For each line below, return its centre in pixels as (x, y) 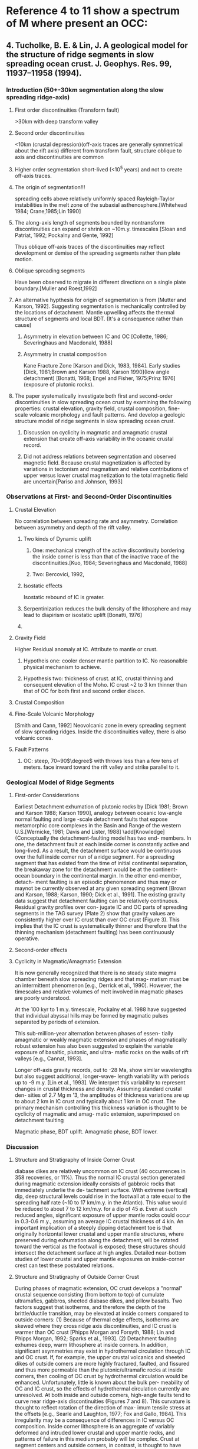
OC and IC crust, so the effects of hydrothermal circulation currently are (102, 1389)
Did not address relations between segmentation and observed (100, 456)
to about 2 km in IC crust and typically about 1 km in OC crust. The (95, 1102)
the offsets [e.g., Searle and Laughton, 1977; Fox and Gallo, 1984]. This (100, 1414)
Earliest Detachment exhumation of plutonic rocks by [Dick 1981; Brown (101, 807)
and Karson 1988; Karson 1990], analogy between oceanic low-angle (98, 813)
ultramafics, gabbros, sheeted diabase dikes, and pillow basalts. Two (98, 1301)
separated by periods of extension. (57, 1022)
